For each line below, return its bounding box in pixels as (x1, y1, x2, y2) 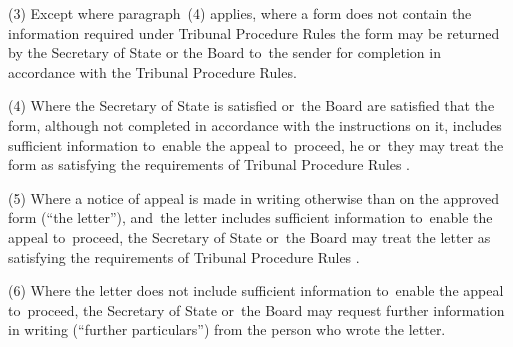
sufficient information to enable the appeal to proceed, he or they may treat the (8, 134, 504, 155)
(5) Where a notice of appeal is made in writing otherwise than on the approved (8, 187, 500, 208)
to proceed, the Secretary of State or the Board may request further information (8, 299, 505, 320)
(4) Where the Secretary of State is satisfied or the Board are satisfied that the (8, 95, 495, 116)
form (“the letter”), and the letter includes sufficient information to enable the (8, 207, 493, 228)
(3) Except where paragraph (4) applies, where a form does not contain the (8, 3, 472, 23)
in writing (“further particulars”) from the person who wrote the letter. (8, 319, 446, 340)
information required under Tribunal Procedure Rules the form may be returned (8, 22, 500, 43)
